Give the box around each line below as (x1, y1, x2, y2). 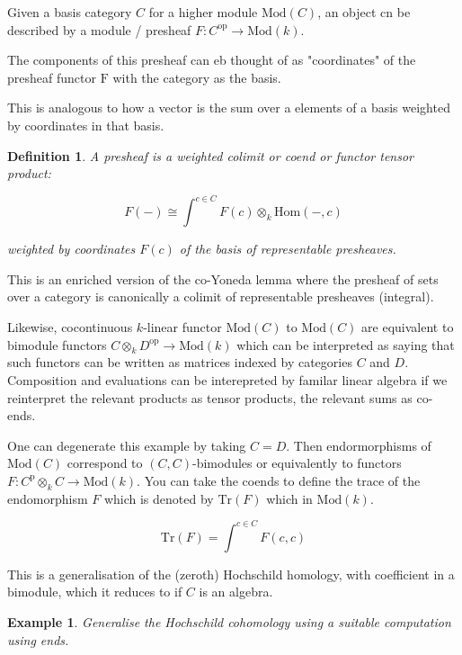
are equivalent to (361, 318, 454, 336)
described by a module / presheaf (7, 20, 191, 39)
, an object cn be (317, 3, 411, 21)
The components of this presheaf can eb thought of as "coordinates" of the (7, 50, 416, 69)
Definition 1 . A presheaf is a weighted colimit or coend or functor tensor (7, 146, 413, 165)
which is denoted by (103, 489, 214, 507)
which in (266, 489, 313, 507)
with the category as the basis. (112, 67, 281, 86)
